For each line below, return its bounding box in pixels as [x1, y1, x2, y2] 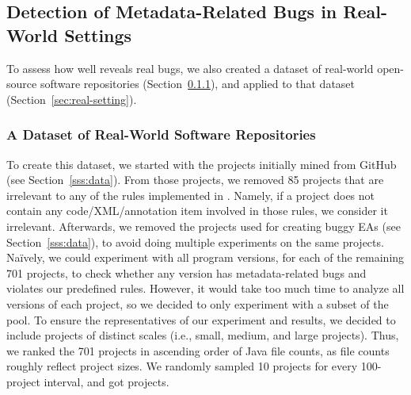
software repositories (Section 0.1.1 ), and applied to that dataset [40, 75, 356, 92]
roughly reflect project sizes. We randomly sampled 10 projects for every [6, 358, 358, 374]
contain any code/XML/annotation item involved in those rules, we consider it [6, 202, 388, 219]
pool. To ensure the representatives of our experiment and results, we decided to [6, 311, 396, 328]
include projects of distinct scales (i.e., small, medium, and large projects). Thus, [6, 327, 399, 343]
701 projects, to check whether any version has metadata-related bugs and [6, 264, 367, 281]
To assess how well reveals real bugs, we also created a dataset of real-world [6, 59, 374, 76]
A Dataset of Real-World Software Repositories [6, 125, 316, 144]
